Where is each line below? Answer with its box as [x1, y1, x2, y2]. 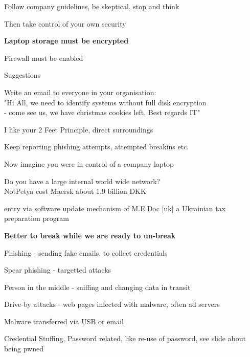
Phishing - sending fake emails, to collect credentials [4, 247, 168, 258]
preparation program [4, 213, 69, 224]
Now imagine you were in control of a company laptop [4, 158, 174, 169]
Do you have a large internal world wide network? [4, 175, 161, 186]
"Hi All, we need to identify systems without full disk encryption [4, 97, 207, 107]
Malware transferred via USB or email [4, 316, 124, 326]
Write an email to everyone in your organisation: [4, 86, 156, 97]
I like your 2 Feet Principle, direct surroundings [4, 124, 153, 135]
